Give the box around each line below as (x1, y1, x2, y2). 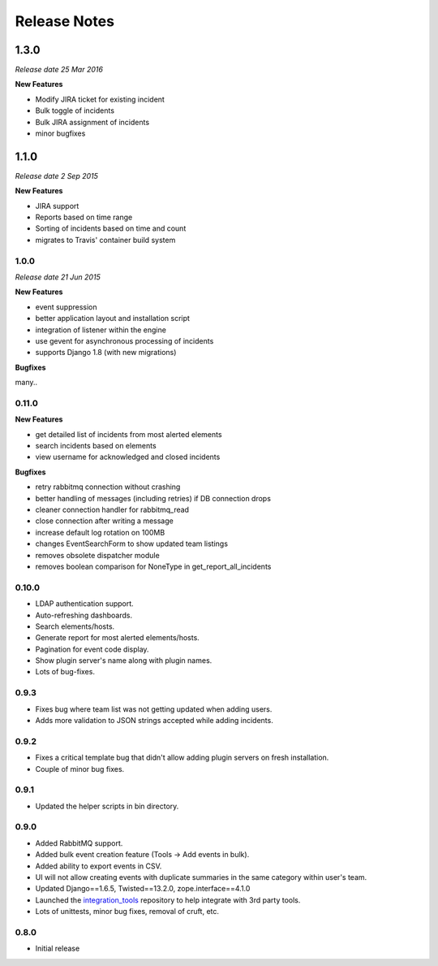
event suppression (35, 301, 97, 312)
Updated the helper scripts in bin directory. (35, 801, 179, 811)
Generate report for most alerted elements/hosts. (35, 633, 200, 643)
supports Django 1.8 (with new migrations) (35, 348, 177, 357)
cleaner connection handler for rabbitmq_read (35, 505, 190, 515)
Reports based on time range (35, 212, 133, 223)
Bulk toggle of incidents (35, 106, 115, 115)
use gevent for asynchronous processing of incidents (35, 336, 214, 345)
